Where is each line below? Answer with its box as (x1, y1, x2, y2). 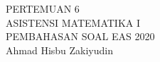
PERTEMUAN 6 (6, 1, 80, 15)
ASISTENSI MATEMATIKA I (6, 15, 141, 30)
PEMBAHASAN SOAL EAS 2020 (6, 29, 155, 44)
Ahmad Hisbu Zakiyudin (6, 42, 114, 57)
